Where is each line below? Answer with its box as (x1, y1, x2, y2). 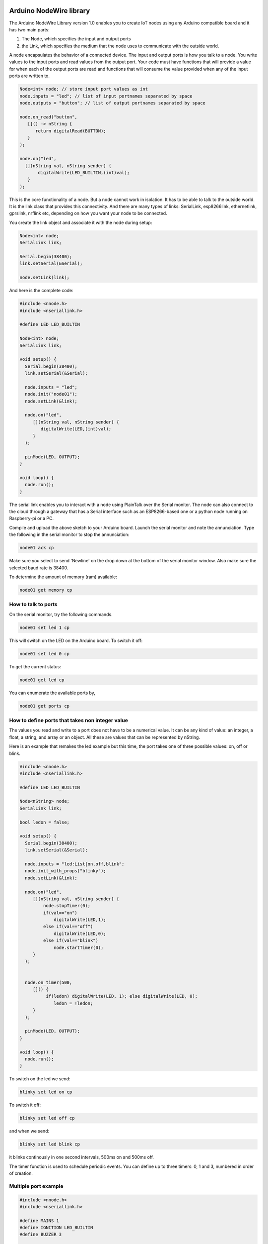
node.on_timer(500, (25, 979, 72, 985)
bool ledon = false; (19, 819, 69, 825)
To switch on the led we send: (9, 1076, 70, 1082)
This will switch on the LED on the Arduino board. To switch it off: (9, 637, 143, 643)
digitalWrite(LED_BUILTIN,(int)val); (38, 170, 130, 175)
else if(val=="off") (43, 924, 93, 930)
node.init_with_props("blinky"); (25, 868, 106, 874)
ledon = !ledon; (54, 1000, 93, 1006)
